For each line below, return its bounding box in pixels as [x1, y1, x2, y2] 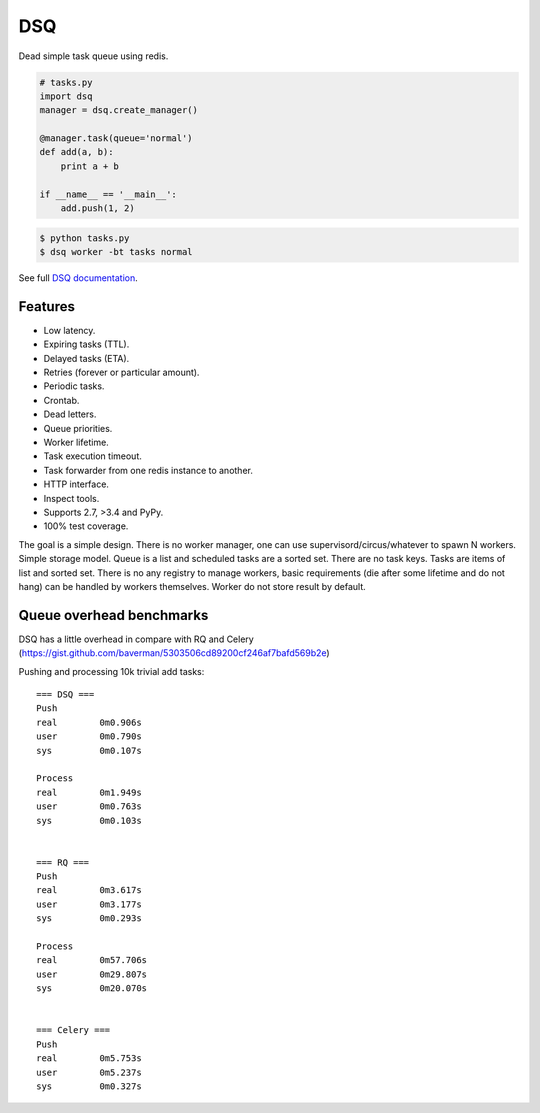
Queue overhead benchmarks [18, 606, 209, 624]
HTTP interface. [43, 478, 110, 490]
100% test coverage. [43, 520, 129, 532]
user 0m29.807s [36, 968, 148, 980]
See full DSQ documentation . [18, 272, 139, 284]
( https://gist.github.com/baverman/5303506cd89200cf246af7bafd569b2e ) [18, 647, 330, 659]
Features [18, 298, 75, 315]
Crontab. [43, 394, 80, 406]
